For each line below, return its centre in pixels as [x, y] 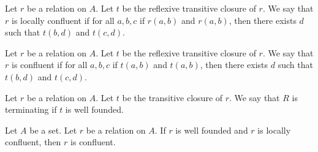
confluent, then [33, 142]
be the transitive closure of [172, 97]
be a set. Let [53, 130]
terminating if [31, 109]
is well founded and [212, 130]
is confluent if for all [49, 65]
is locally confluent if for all [63, 20]
